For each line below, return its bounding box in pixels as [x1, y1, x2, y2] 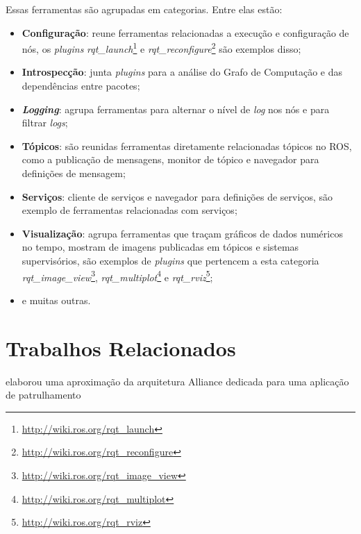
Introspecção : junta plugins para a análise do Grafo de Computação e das [22, 65, 342, 79]
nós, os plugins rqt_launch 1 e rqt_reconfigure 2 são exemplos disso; [22, 40, 301, 56]
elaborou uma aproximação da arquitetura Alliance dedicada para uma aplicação [6, 374, 349, 388]
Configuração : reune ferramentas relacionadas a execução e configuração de [22, 25, 349, 40]
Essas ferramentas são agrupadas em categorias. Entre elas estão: [6, 2, 283, 16]
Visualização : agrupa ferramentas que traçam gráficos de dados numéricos [22, 226, 343, 240]
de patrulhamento [6, 387, 81, 402]
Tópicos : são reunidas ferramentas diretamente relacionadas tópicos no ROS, [22, 138, 352, 153]
